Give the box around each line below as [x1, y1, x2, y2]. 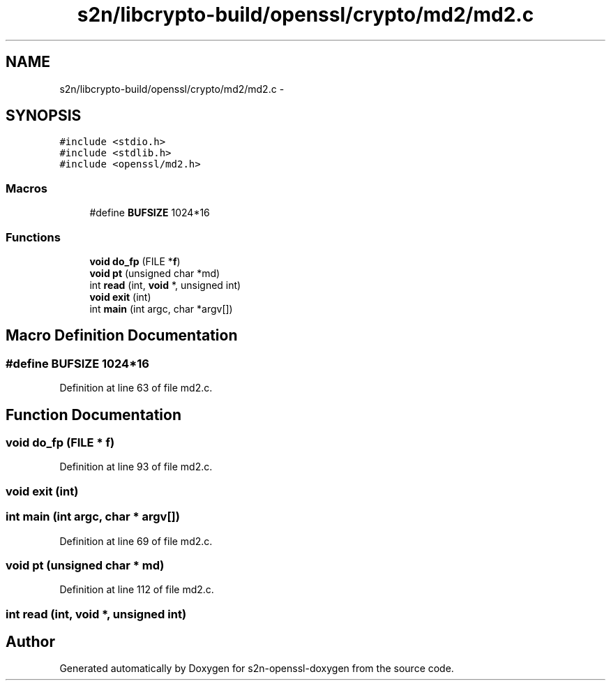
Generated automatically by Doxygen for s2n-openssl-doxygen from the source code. [59, 662, 454, 675]
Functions [6, 230, 61, 244]
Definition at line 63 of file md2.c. [59, 382, 213, 394]
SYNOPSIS [6, 107, 82, 125]
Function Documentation [6, 405, 181, 424]
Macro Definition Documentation [6, 327, 238, 345]
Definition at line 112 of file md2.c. [59, 583, 214, 596]
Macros [6, 181, 47, 195]
